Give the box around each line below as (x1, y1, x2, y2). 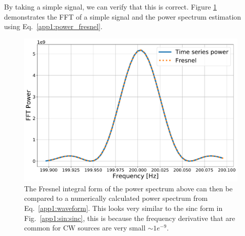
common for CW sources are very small (24, 222, 146, 233)
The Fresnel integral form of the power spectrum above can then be (24, 183, 233, 193)
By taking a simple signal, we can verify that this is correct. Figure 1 (4, 2, 217, 12)
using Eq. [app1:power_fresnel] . (4, 21, 103, 32)
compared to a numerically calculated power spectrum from (24, 193, 208, 203)
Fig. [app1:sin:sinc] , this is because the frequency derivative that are (24, 212, 235, 223)
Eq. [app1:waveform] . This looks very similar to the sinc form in (24, 203, 223, 213)
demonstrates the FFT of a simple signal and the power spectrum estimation (4, 11, 241, 22)
